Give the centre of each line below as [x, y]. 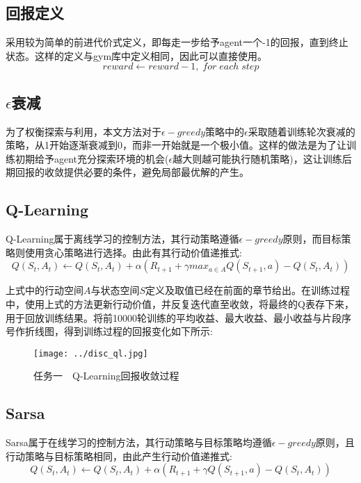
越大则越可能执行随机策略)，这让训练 [257, 158]
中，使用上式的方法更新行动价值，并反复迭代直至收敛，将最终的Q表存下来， [180, 303]
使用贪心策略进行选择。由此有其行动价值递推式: [133, 252]
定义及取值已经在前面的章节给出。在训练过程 [248, 290]
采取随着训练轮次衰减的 [302, 131]
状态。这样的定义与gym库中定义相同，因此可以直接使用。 [137, 55]
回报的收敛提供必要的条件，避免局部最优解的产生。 [132, 172]
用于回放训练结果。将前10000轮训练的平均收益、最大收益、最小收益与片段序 [178, 317]
